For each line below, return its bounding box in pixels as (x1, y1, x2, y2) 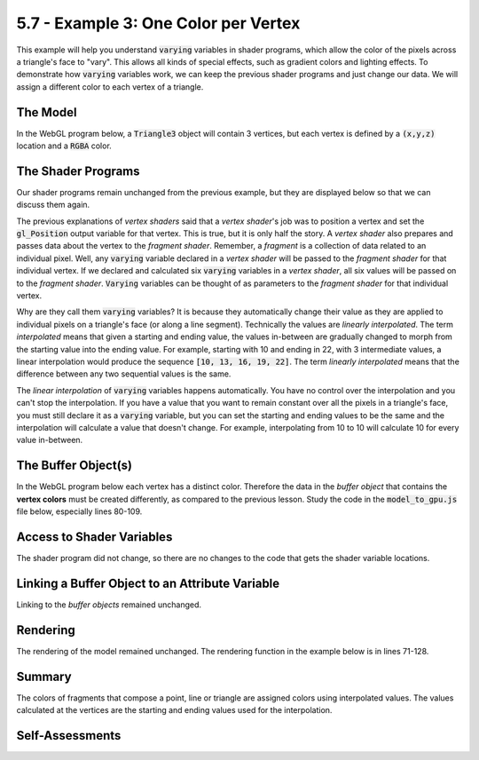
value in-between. (16, 435, 83, 446)
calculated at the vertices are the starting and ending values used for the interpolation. (16, 705, 333, 716)
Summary (16, 669, 72, 684)
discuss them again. (16, 200, 90, 210)
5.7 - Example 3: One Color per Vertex (16, 13, 301, 33)
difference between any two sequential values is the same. (16, 368, 232, 379)
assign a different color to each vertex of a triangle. (16, 81, 204, 92)
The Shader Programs (16, 163, 141, 178)
